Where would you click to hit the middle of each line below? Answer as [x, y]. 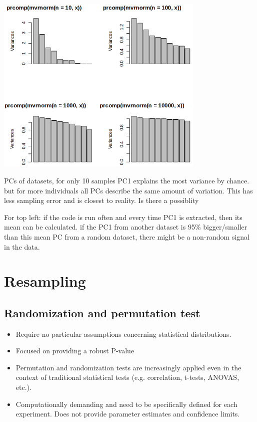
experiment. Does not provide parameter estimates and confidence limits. [128, 414]
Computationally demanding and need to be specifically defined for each [126, 404]
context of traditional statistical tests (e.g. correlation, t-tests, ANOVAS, [127, 377]
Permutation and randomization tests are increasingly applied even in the [128, 367]
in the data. [22, 246]
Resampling [45, 281]
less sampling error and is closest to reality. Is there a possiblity [101, 200]
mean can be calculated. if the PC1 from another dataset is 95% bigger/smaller [126, 227]
